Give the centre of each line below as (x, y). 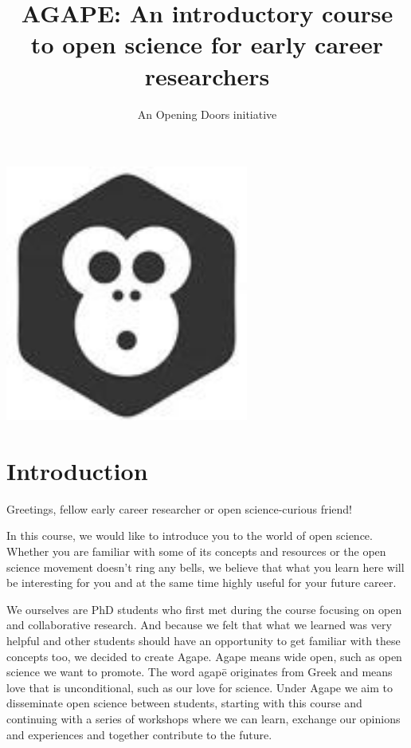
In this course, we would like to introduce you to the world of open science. (190, 535)
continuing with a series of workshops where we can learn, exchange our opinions (204, 718)
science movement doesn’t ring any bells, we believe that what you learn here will (205, 567)
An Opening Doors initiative (207, 114)
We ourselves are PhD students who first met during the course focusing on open (204, 609)
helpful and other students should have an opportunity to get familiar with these (204, 640)
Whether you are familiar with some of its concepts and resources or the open (196, 551)
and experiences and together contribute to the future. (139, 734)
